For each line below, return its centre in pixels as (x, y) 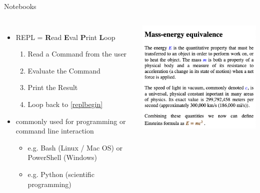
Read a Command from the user (77, 54)
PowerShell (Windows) (62, 157)
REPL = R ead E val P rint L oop (65, 37)
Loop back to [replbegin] (65, 104)
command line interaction (55, 131)
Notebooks (20, 6)
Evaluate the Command (64, 70)
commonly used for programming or (71, 121)
